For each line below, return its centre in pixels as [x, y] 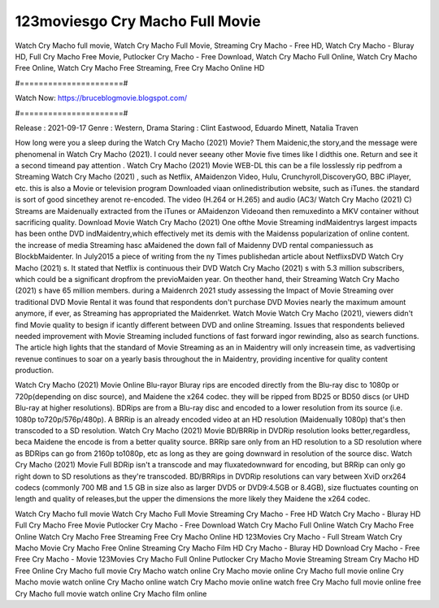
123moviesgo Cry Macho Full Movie [138, 21]
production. [35, 371]
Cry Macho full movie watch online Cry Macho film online [111, 593]
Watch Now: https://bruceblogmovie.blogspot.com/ [101, 98]
